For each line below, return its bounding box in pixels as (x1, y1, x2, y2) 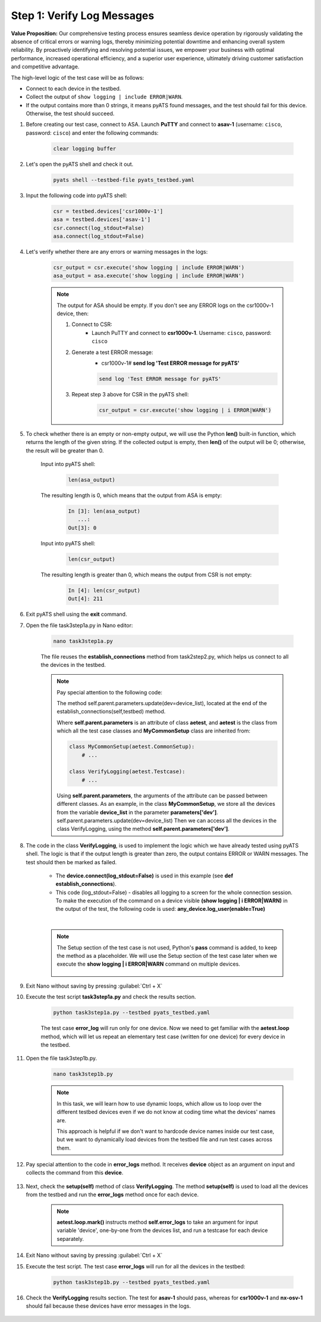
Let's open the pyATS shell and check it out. (26, 160, 134, 167)
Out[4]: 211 (68, 595, 103, 602)
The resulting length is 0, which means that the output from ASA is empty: (40, 492, 222, 499)
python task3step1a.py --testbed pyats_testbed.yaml (53, 1009, 210, 1016)
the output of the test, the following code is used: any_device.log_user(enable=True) (55, 905, 266, 913)
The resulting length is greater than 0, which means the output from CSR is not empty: (40, 571, 252, 578)
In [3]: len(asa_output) (68, 508, 141, 515)
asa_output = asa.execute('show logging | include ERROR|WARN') (53, 272, 245, 280)
